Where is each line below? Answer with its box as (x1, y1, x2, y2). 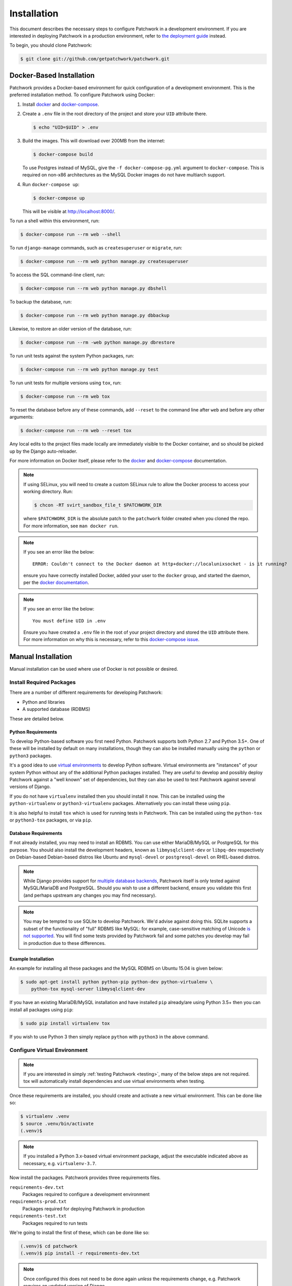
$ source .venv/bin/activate (20, 1120, 94, 1127)
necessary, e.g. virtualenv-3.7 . (23, 1160, 97, 1166)
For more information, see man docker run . (23, 523, 119, 529)
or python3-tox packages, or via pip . (9, 817, 93, 823)
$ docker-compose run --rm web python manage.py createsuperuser (20, 259, 189, 264)
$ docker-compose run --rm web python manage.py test (20, 366, 159, 372)
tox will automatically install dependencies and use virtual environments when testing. (23, 1078, 206, 1084)
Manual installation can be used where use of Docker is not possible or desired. (9, 666, 178, 672)
